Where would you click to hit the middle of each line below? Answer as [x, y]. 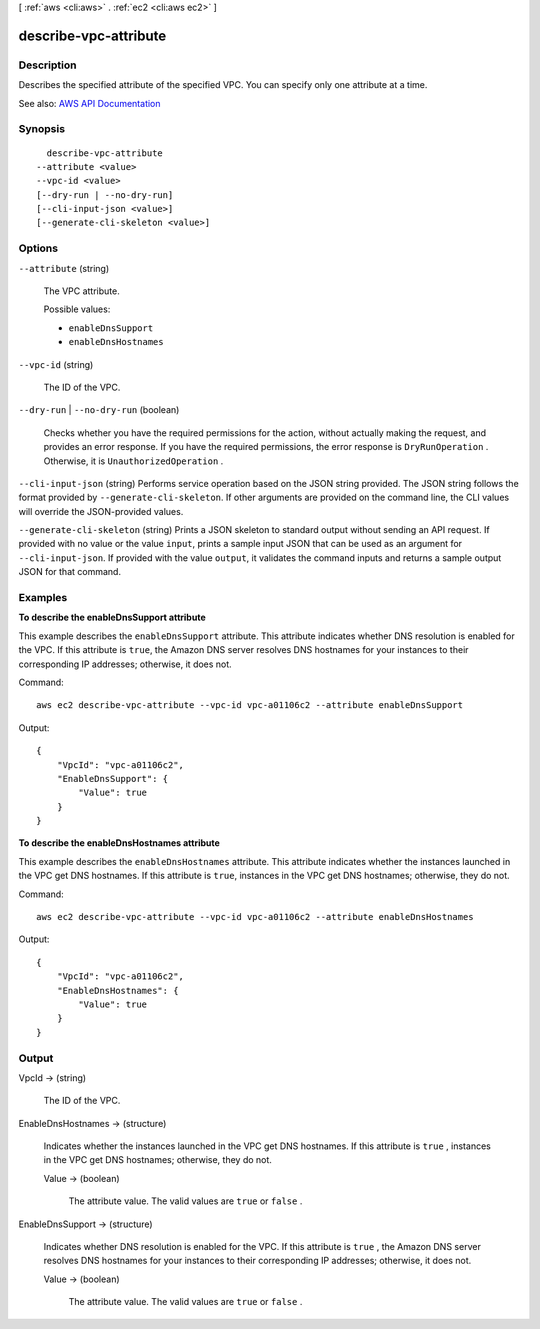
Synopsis [41, 129]
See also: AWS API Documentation [89, 103]
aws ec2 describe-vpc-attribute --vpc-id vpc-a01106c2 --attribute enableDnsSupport [250, 705]
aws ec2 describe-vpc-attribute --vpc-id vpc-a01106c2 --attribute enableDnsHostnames [255, 917]
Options [38, 248]
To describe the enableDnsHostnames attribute [119, 843]
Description [47, 65]
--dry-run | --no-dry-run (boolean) [99, 410]
